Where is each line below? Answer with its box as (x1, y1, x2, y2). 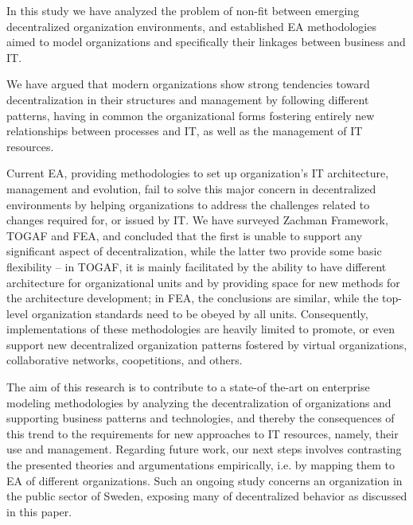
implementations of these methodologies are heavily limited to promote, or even (6, 321, 395, 337)
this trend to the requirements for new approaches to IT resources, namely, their (6, 425, 399, 441)
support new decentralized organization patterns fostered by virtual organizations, (6, 336, 407, 352)
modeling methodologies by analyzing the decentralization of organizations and (6, 394, 392, 410)
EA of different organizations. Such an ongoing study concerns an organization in (6, 472, 403, 488)
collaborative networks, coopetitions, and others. (6, 352, 243, 368)
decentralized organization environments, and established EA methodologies (6, 17, 376, 34)
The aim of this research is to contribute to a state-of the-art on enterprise (6, 379, 370, 395)
